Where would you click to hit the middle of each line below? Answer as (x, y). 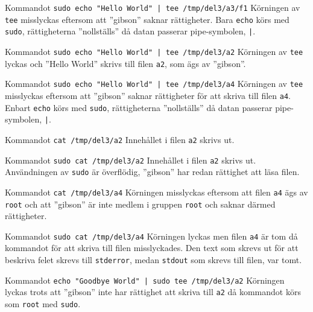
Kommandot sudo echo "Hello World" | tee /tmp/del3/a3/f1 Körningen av (153, 7)
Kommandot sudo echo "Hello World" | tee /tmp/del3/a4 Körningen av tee (154, 84)
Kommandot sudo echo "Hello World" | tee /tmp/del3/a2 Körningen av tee (154, 51)
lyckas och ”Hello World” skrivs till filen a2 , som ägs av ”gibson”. (125, 63)
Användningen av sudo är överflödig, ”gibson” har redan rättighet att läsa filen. (152, 172)
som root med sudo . (43, 304)
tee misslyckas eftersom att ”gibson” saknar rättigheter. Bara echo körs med (147, 19)
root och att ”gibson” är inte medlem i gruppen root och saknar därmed (140, 204)
